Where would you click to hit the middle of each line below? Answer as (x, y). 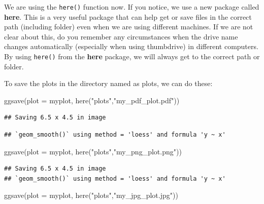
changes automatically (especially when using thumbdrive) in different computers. (131, 46)
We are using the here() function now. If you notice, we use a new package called (132, 7)
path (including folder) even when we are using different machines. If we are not (129, 27)
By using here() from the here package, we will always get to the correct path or (132, 56)
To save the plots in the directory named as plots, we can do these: (108, 83)
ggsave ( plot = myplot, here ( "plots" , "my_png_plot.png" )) (93, 151)
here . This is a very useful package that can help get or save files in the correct (128, 16)
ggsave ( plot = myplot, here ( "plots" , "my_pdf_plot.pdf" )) (92, 100)
